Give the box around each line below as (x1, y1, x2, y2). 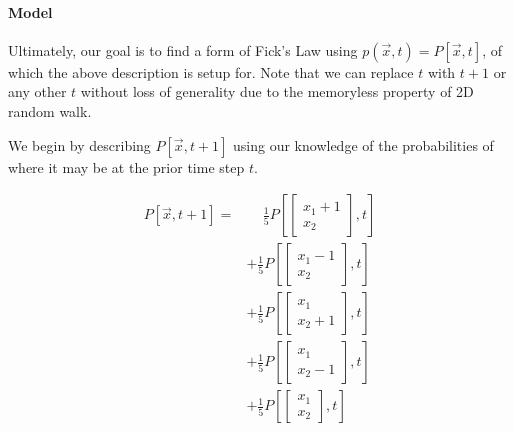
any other (8, 81, 67, 102)
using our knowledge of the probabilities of (233, 134, 494, 155)
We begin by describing (8, 134, 151, 155)
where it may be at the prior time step (8, 156, 245, 177)
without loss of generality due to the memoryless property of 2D (80, 81, 474, 102)
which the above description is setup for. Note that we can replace (8, 61, 414, 82)
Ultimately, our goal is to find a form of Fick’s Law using (8, 39, 358, 60)
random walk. (8, 100, 92, 121)
